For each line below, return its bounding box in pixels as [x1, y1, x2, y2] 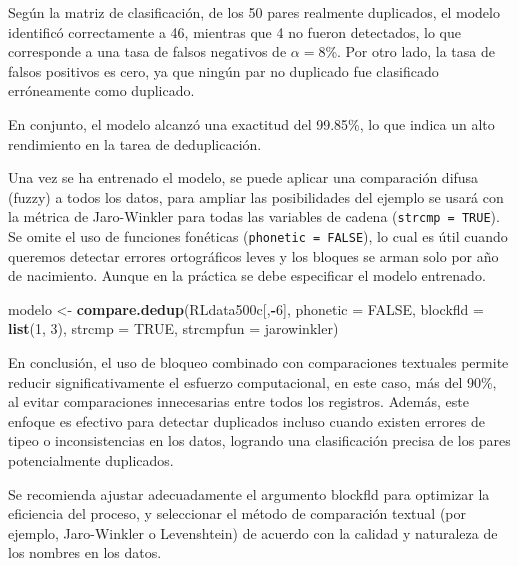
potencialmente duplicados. [8, 450, 174, 470]
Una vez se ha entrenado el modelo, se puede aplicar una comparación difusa [8, 167, 479, 188]
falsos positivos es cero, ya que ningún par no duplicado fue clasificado [8, 60, 439, 81]
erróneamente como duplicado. [8, 80, 195, 101]
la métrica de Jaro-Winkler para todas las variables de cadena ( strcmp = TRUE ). [8, 206, 500, 227]
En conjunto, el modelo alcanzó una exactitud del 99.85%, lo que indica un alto [8, 113, 495, 134]
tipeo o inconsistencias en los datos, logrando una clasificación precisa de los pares [8, 430, 511, 451]
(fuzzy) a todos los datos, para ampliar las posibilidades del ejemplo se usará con [8, 186, 504, 207]
